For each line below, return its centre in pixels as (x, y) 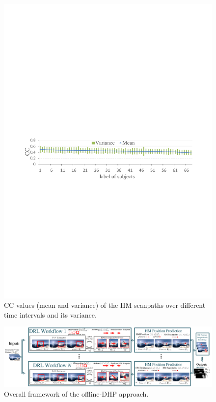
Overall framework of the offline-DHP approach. (76, 394)
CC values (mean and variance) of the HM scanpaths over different (105, 305)
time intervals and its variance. (50, 314)
